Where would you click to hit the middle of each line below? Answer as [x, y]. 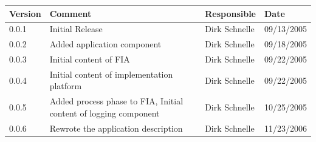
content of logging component [105, 113]
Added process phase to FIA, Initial [116, 101]
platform [66, 86]
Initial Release [76, 29]
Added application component [105, 44]
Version [25, 13]
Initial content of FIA [90, 59]
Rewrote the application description [116, 128]
